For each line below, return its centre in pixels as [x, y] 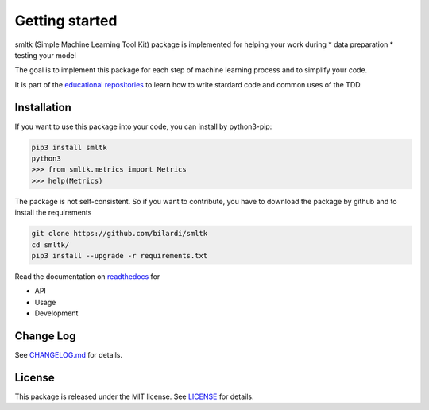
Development [56, 313]
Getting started [66, 21]
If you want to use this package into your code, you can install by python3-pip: [143, 126]
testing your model [46, 55]
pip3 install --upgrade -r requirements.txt [120, 255]
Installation [43, 107]
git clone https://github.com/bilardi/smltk [120, 234]
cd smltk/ [50, 245]
